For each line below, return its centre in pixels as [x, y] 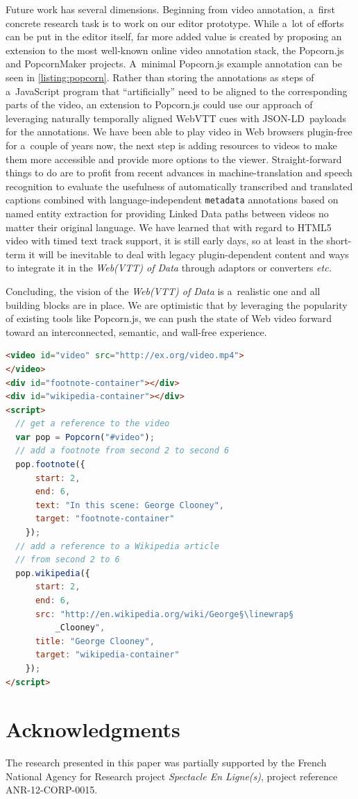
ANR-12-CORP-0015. [52, 790]
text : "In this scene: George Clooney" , [130, 505]
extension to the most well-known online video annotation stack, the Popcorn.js [175, 50]
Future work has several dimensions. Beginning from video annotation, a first [171, 9]
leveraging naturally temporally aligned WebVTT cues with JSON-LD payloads [176, 118]
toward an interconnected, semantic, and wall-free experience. [136, 331]
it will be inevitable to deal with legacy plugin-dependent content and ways [189, 254]
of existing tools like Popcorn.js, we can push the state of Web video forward [169, 318]
